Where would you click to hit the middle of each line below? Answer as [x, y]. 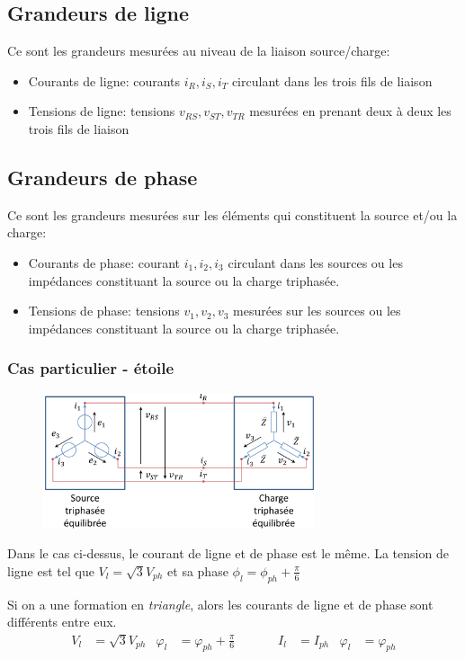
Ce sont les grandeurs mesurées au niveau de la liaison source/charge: [199, 51]
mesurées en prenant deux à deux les [350, 111]
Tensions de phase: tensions [104, 311]
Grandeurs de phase [103, 177]
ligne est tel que [51, 570]
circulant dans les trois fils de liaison [332, 80]
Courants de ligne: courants [104, 80]
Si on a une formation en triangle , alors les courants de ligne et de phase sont [220, 604]
